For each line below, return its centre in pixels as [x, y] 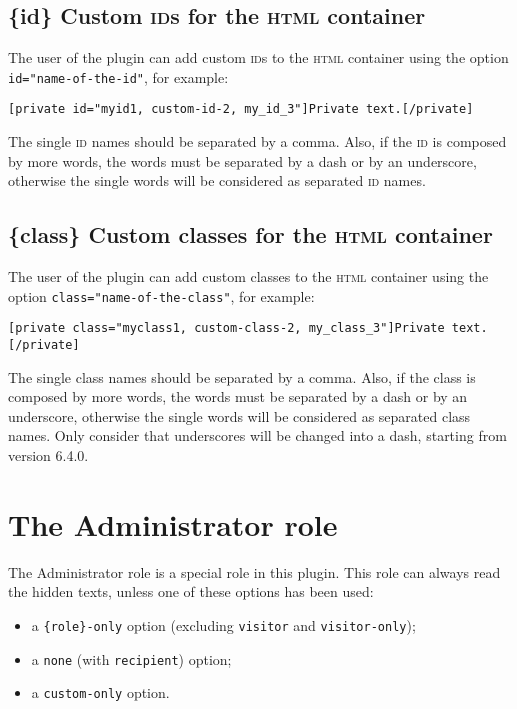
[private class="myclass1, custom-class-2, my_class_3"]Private [226, 328]
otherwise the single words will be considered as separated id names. [217, 180]
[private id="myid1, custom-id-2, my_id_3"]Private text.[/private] [241, 109]
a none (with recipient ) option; [131, 658]
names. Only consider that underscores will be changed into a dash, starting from [257, 435]
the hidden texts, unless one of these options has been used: [191, 591]
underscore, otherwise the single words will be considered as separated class [239, 415]
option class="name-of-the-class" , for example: [161, 295]
